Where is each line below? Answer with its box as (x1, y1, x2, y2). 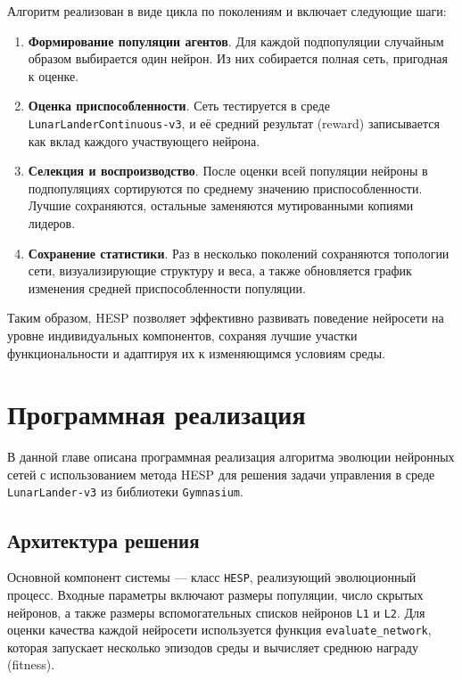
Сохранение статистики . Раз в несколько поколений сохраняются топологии (28, 243, 450, 262)
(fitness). (7, 655, 55, 674)
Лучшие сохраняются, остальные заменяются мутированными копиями (28, 196, 414, 215)
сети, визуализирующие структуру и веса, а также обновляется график (28, 261, 412, 280)
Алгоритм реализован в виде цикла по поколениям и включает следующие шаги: (7, 2, 447, 20)
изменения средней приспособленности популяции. (28, 278, 306, 297)
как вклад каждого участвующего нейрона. (28, 131, 260, 150)
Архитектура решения (7, 526, 200, 553)
